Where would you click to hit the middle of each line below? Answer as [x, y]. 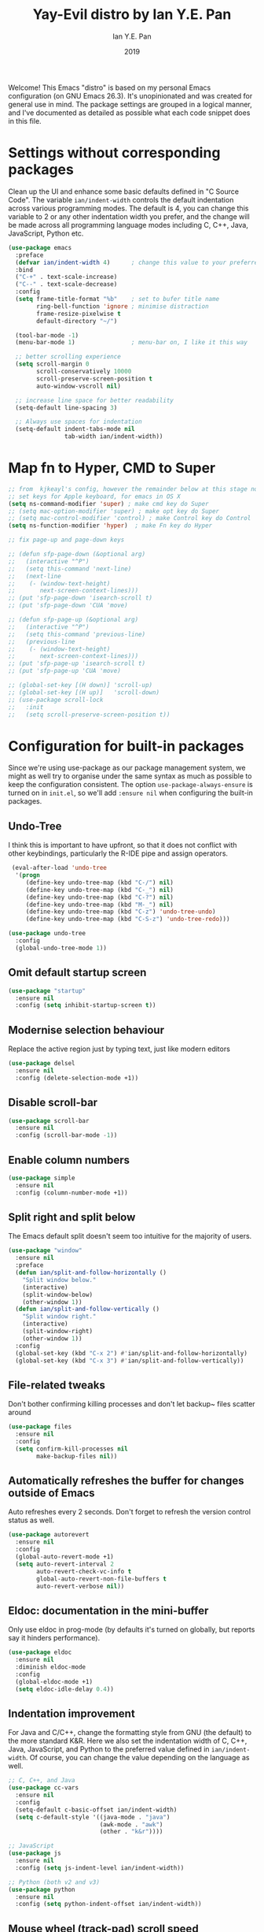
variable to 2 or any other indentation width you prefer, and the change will [129, 216]
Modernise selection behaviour [86, 1030]
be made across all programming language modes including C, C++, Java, [128, 225]
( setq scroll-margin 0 [52, 364]
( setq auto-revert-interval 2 [64, 1564]
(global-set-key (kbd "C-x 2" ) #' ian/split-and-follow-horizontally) [131, 1353]
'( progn [28, 875]
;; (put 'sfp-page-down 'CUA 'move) [68, 606]
